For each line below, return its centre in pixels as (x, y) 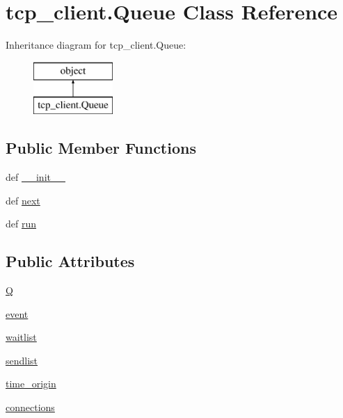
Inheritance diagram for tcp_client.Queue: (96, 45)
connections (30, 407)
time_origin (31, 384)
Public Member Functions (101, 148)
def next (23, 200)
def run (21, 224)
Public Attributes (70, 261)
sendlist (22, 360)
